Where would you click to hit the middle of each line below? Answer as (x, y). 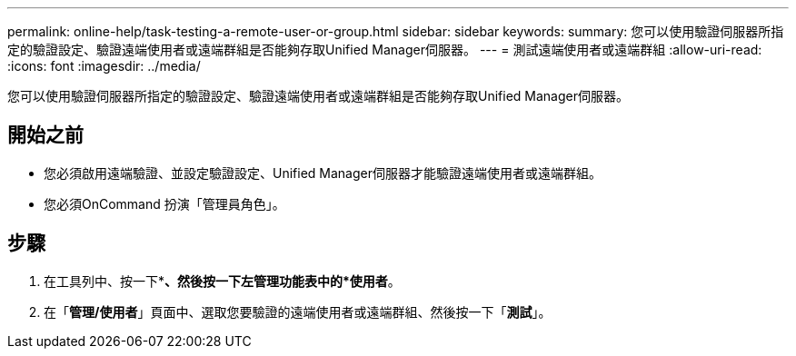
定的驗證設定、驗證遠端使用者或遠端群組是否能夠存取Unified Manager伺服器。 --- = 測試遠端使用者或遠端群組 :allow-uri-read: (385, 49)
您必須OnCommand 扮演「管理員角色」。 (164, 203)
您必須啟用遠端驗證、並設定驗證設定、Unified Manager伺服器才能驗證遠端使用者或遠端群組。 (323, 173)
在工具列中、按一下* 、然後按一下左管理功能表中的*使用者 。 (222, 281)
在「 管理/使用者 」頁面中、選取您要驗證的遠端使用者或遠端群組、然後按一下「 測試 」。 (298, 311)
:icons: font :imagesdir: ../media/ (104, 66)
